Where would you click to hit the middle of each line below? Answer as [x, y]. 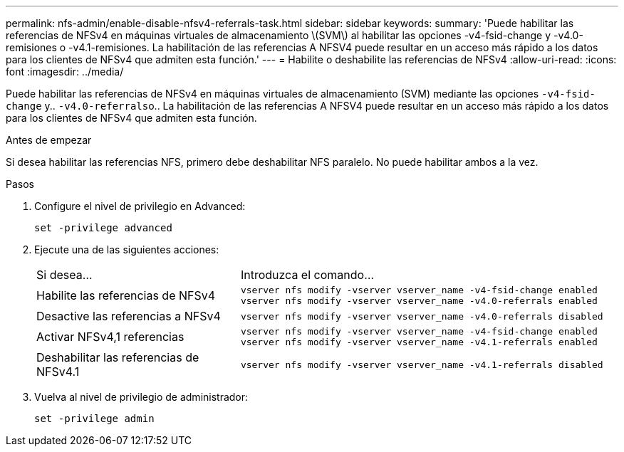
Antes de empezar [49, 140]
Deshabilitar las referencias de [118, 357]
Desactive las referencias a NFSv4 [129, 316]
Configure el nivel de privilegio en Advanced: [140, 206]
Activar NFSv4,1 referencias [110, 337]
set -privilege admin [94, 419]
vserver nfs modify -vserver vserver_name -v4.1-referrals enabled [419, 342]
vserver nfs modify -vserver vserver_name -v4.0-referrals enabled [419, 301]
